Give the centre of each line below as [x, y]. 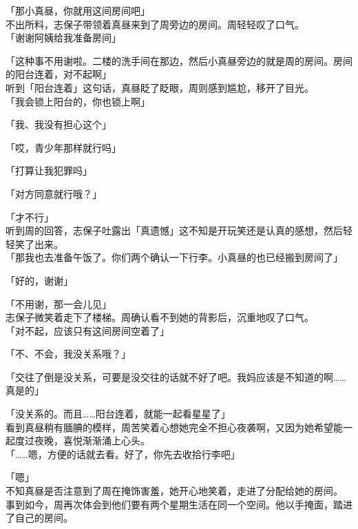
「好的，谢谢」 [39, 280]
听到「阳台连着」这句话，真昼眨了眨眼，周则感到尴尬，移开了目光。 [160, 87]
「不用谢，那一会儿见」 [59, 303]
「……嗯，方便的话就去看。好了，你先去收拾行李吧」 [123, 454]
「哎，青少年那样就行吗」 [63, 147]
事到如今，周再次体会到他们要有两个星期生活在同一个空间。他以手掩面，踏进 [179, 504]
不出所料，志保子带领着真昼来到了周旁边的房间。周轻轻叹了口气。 [155, 24]
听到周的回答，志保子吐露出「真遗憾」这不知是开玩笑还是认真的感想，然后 [174, 230]
